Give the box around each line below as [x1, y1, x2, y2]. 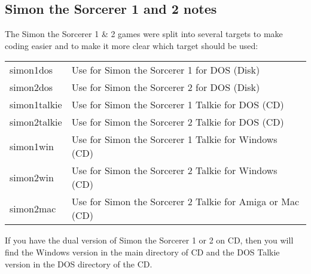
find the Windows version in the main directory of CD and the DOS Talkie [5, 245, 280, 258]
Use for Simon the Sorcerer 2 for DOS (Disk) [71, 80, 260, 95]
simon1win [10, 139, 54, 153]
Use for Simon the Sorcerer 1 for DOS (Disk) [71, 63, 260, 77]
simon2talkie [10, 115, 62, 129]
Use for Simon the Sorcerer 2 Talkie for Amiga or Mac [71, 194, 299, 209]
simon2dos [10, 80, 53, 95]
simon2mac [10, 201, 56, 215]
